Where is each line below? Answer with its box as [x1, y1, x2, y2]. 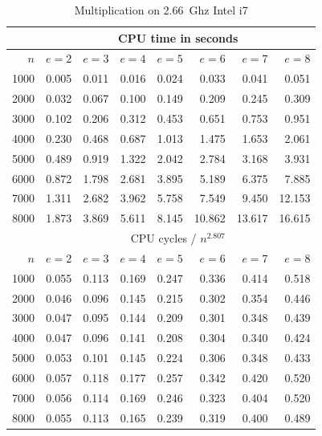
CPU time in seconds [118, 29, 238, 46]
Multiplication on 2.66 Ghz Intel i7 [74, 2, 248, 18]
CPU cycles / [130, 230, 197, 247]
